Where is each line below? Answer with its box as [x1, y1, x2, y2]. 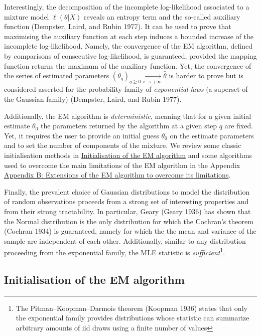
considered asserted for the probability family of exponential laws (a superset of [4, 84, 248, 94]
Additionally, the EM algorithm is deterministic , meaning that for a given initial [4, 110, 251, 121]
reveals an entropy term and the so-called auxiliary [83, 11, 240, 22]
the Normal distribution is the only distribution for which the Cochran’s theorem [4, 216, 253, 226]
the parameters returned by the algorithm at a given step [40, 120, 217, 131]
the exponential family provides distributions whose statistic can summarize [16, 312, 249, 323]
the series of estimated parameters [4, 70, 109, 81]
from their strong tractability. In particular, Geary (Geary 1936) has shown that [4, 206, 251, 217]
